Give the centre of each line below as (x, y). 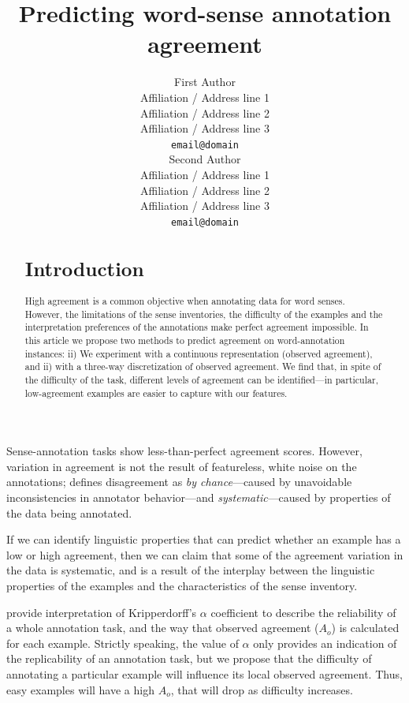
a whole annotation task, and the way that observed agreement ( (163, 628)
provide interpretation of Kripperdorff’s (102, 612)
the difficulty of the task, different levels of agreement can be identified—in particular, (201, 379)
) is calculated (365, 628)
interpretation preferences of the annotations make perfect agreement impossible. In (197, 327)
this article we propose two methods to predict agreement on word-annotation (185, 340)
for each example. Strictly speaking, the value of (123, 643)
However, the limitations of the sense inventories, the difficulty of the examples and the (204, 314)
